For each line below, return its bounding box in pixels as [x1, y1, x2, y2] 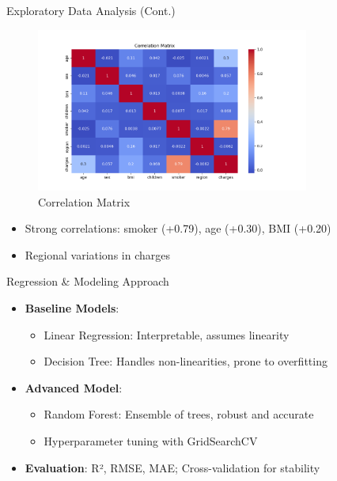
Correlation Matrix [38, 193, 131, 210]
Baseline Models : [25, 300, 119, 316]
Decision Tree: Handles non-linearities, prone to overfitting [44, 353, 328, 369]
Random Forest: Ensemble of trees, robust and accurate [44, 406, 314, 422]
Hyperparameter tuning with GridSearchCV [44, 433, 258, 449]
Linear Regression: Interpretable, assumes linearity [44, 326, 290, 343]
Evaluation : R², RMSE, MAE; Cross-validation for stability [25, 459, 320, 475]
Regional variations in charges [25, 246, 171, 263]
